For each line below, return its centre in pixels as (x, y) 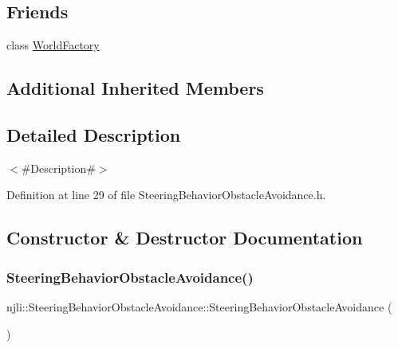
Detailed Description (94, 134)
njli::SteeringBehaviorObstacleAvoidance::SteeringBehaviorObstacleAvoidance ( (199, 306)
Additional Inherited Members (135, 88)
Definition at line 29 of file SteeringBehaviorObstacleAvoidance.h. (166, 195)
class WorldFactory (53, 45)
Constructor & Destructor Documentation (185, 238)
